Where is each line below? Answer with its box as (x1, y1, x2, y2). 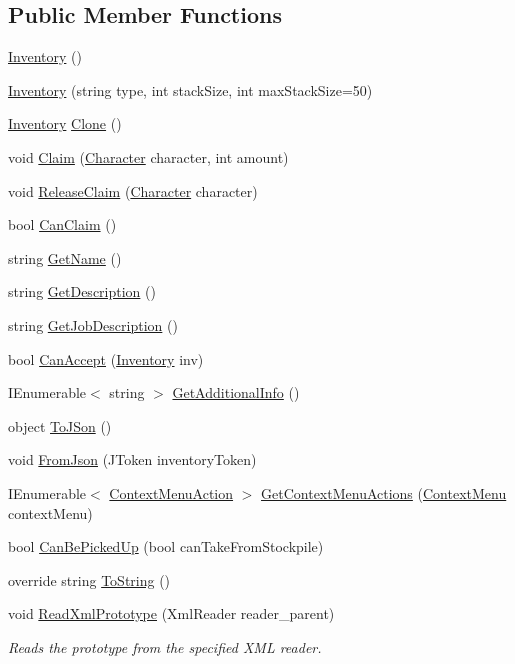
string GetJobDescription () (8, 314, 178, 335)
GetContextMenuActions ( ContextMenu (261, 482, 507, 503)
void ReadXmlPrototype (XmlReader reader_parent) (8, 603, 335, 624)
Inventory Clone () (8, 113, 122, 134)
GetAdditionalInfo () (172, 382, 300, 403)
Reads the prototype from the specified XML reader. (8, 636, 322, 657)
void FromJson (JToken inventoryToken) (8, 449, 257, 470)
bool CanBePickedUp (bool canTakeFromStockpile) (8, 536, 324, 557)
